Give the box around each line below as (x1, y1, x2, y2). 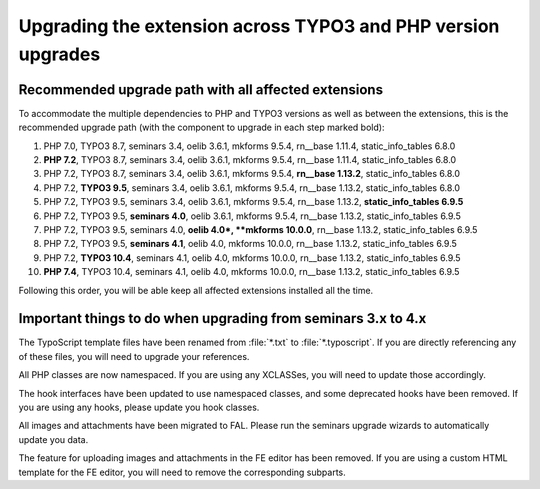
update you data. (18, 433, 89, 445)
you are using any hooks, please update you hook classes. (18, 401, 260, 414)
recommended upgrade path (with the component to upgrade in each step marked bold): (18, 121, 385, 134)
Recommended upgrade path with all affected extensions (18, 81, 384, 98)
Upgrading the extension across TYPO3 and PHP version (18, 15, 500, 37)
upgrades (18, 43, 101, 65)
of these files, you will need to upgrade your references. (18, 350, 250, 362)
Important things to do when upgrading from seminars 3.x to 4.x (18, 310, 427, 327)
